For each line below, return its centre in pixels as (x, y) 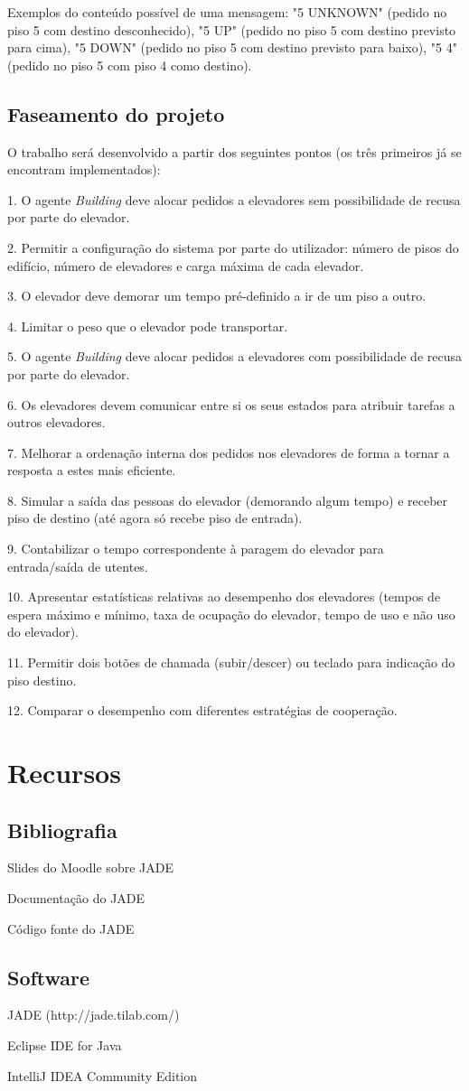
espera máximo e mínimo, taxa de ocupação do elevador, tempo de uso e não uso (231, 614)
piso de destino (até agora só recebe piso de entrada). (155, 518)
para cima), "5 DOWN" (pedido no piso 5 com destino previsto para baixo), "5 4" (232, 47)
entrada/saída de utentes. (78, 566)
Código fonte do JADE (71, 928)
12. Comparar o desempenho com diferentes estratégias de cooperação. (202, 710)
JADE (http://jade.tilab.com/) (94, 1015)
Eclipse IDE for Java (65, 1044)
